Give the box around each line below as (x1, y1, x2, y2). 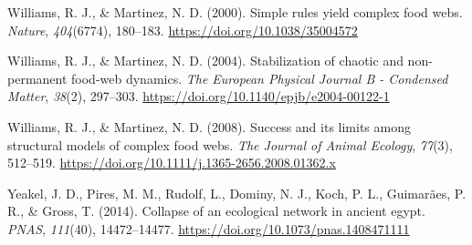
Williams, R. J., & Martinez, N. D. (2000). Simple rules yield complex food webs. (7, 3, 463, 21)
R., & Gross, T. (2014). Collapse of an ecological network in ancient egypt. (7, 201, 425, 220)
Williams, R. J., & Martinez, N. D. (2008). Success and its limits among (7, 117, 411, 136)
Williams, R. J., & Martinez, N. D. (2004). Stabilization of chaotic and (7, 51, 404, 70)
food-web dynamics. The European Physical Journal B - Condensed (71, 68, 448, 87)
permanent (7, 68, 68, 87)
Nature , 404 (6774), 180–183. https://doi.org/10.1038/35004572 (7, 20, 358, 39)
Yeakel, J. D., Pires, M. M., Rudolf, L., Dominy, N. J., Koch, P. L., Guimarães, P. (7, 183, 467, 202)
